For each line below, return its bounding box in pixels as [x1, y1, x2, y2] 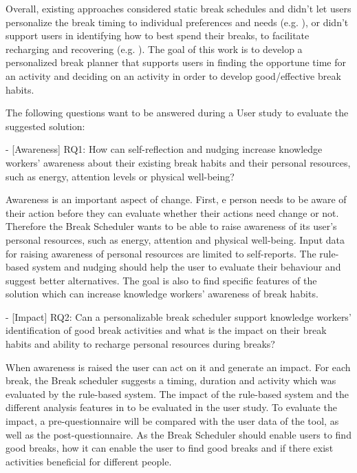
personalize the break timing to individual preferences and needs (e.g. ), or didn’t [6, 14, 349, 29]
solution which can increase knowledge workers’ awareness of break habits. [6, 286, 318, 301]
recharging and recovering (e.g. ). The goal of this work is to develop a [6, 41, 303, 56]
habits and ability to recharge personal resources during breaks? [6, 337, 275, 351]
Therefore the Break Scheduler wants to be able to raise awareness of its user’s [6, 219, 337, 233]
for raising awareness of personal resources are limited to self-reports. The [6, 246, 316, 260]
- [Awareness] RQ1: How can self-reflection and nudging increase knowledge [6, 142, 323, 156]
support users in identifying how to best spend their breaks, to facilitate [6, 28, 310, 43]
